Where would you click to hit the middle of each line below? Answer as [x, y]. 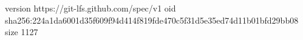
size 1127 [22, 32]
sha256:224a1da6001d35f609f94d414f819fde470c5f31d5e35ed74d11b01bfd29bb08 [152, 20]
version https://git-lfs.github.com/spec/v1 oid [90, 8]
